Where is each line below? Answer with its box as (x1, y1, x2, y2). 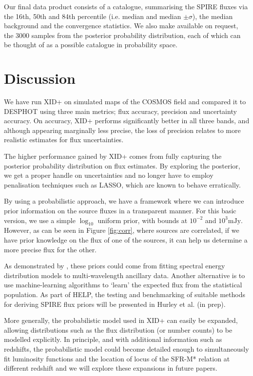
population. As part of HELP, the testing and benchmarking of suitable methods (4, 289, 245, 299)
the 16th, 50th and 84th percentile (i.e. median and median (4, 11, 181, 21)
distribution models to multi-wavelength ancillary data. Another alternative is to (4, 270, 245, 280)
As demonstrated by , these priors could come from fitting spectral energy (4, 261, 225, 271)
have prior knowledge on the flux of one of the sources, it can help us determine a (4, 235, 248, 245)
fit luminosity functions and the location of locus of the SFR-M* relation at (4, 353, 230, 363)
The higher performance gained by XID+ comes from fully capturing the (4, 151, 222, 161)
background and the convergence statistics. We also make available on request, (4, 20, 238, 31)
